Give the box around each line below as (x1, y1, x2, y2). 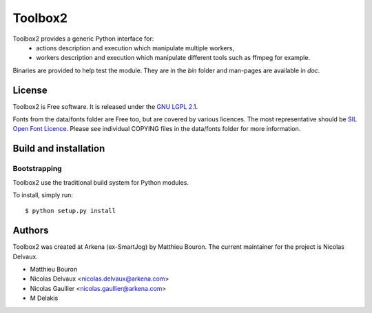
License (12, 84, 48, 96)
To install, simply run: (12, 190, 74, 199)
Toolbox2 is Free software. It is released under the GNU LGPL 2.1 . (12, 102, 198, 110)
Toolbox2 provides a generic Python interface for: (12, 34, 154, 43)
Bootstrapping (12, 164, 62, 174)
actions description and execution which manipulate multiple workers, (36, 43, 234, 52)
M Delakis (30, 294, 59, 303)
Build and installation (12, 143, 105, 154)
